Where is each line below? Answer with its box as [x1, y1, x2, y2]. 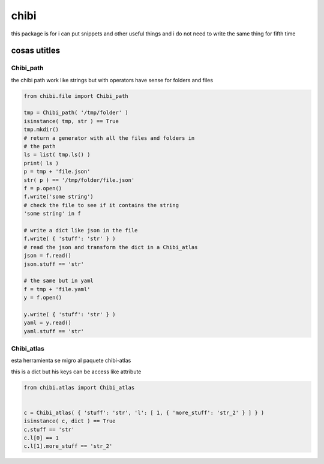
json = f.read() [23, 252, 72, 259]
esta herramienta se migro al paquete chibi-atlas [11, 357, 131, 364]
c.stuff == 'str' [23, 426, 75, 433]
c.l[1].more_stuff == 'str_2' [23, 443, 113, 450]
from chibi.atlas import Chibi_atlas [23, 384, 135, 391]
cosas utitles [11, 46, 61, 56]
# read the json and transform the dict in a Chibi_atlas [23, 244, 198, 250]
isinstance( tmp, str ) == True [23, 118, 119, 124]
